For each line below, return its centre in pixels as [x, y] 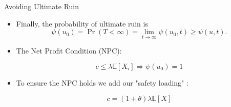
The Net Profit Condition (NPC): [69, 51]
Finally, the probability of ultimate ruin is [82, 23]
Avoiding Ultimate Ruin [42, 6]
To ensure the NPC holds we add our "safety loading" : [102, 83]
